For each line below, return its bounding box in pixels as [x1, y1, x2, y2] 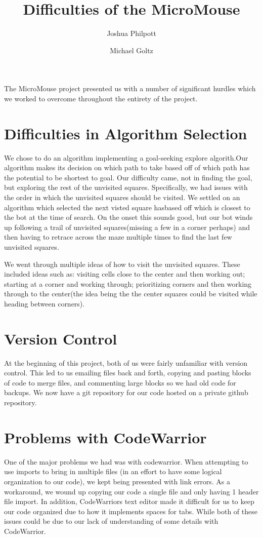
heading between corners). [4, 298, 85, 309]
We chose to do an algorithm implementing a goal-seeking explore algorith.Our [4, 152, 248, 163]
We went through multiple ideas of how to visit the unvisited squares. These [4, 258, 240, 269]
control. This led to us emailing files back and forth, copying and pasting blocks [4, 367, 251, 378]
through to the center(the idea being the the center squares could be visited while [4, 288, 257, 299]
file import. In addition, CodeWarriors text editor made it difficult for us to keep [4, 496, 254, 507]
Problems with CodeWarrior [4, 427, 207, 447]
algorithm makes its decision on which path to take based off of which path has [4, 162, 250, 173]
